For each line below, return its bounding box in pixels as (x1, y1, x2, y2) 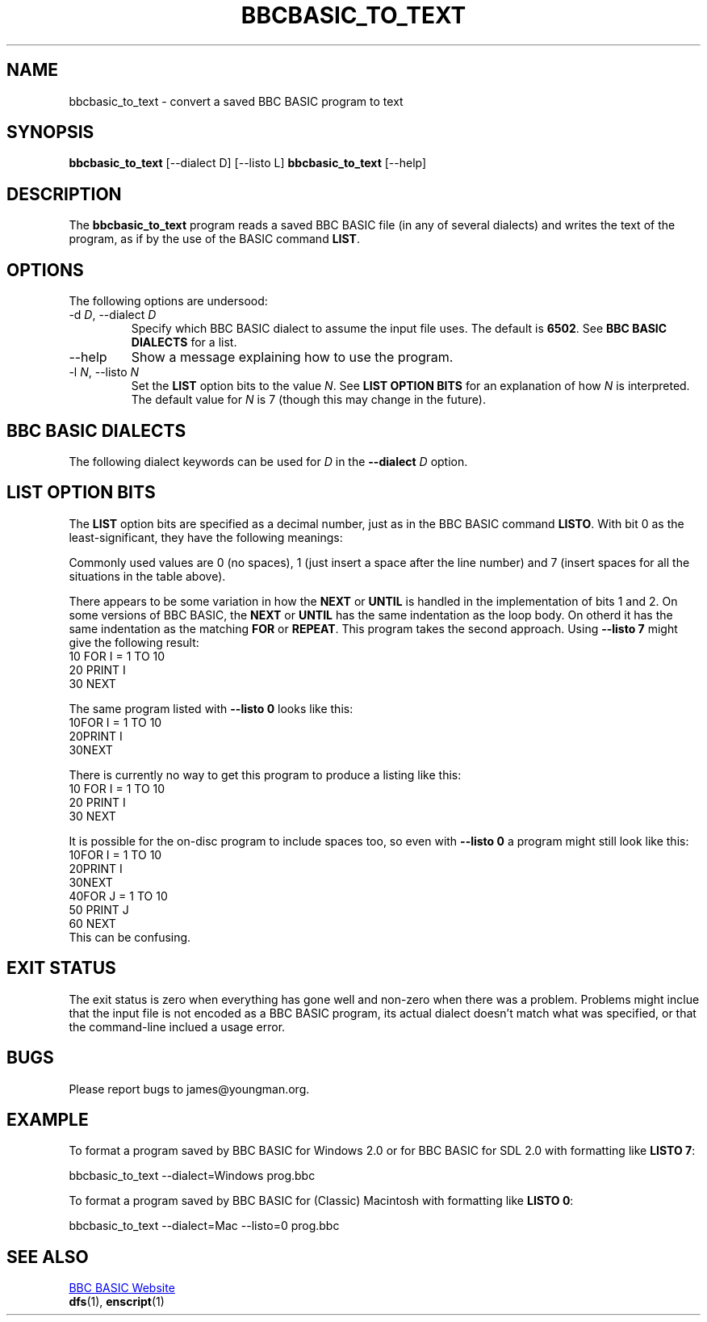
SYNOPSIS (6, 122, 94, 143)
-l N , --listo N (69, 365, 140, 380)
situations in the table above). (69, 569, 226, 583)
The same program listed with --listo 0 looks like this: (69, 701, 353, 716)
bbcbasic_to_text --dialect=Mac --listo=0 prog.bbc (69, 1219, 340, 1233)
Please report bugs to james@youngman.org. (69, 1081, 310, 1096)
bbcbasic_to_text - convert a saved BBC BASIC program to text (69, 94, 404, 108)
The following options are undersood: (69, 294, 268, 308)
